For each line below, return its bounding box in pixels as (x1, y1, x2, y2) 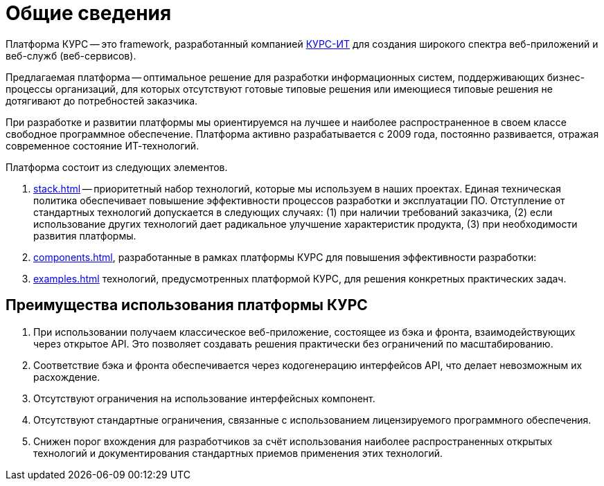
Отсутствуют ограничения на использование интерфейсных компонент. (33, 392, 375, 404)
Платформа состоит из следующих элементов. (6, 161, 228, 173)
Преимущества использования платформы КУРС (6, 296, 368, 314)
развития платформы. (33, 229, 136, 242)
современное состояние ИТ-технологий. (6, 139, 199, 152)
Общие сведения (6, 1, 172, 25)
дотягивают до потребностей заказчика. (6, 94, 198, 107)
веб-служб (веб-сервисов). (6, 49, 136, 62)
